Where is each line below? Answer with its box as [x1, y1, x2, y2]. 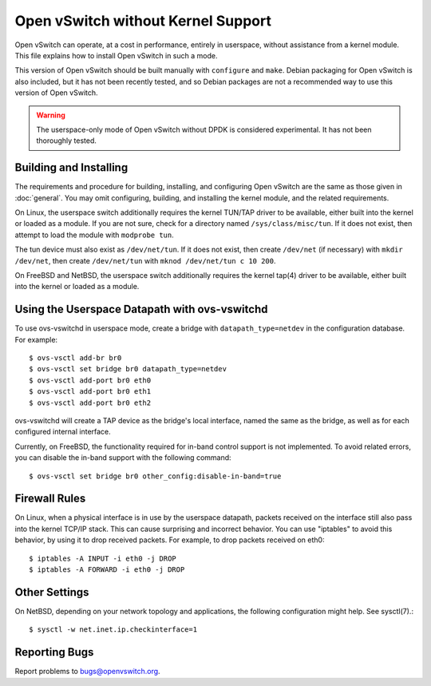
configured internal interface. [14, 427, 111, 437]
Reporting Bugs [14, 645, 94, 659]
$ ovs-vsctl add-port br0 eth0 [29, 375, 152, 385]
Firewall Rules [14, 492, 86, 506]
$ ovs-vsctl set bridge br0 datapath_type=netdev [29, 364, 227, 374]
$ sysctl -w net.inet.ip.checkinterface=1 [29, 625, 198, 634]
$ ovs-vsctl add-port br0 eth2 [29, 398, 152, 407]
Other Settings [14, 585, 89, 599]
